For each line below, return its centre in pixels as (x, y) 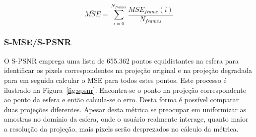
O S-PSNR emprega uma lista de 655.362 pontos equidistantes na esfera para (121, 60)
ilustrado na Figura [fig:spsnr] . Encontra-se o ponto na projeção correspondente (125, 90)
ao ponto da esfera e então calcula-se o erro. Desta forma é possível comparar (122, 100)
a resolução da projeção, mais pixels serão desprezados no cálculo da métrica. (121, 128)
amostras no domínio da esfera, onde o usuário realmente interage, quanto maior (126, 119)
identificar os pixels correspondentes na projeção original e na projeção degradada (128, 70)
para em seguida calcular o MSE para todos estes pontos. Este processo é (115, 80)
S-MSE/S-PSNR (38, 42)
